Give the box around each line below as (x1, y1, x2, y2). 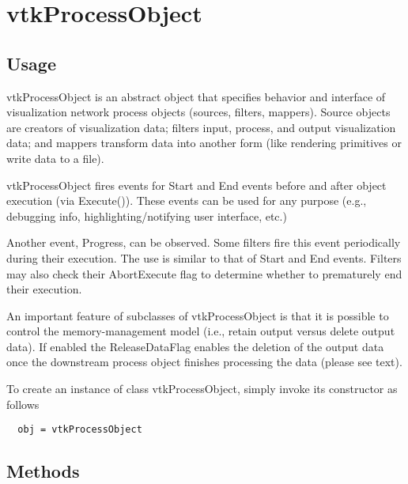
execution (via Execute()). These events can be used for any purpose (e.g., (6, 192, 367, 209)
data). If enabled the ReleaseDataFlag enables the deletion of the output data (6, 338, 384, 354)
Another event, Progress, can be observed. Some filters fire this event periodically (6, 234, 401, 251)
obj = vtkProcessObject (17, 424, 142, 436)
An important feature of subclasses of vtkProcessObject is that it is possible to (6, 307, 389, 323)
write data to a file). (6, 149, 104, 166)
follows (6, 395, 40, 412)
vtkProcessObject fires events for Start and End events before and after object (6, 176, 387, 193)
